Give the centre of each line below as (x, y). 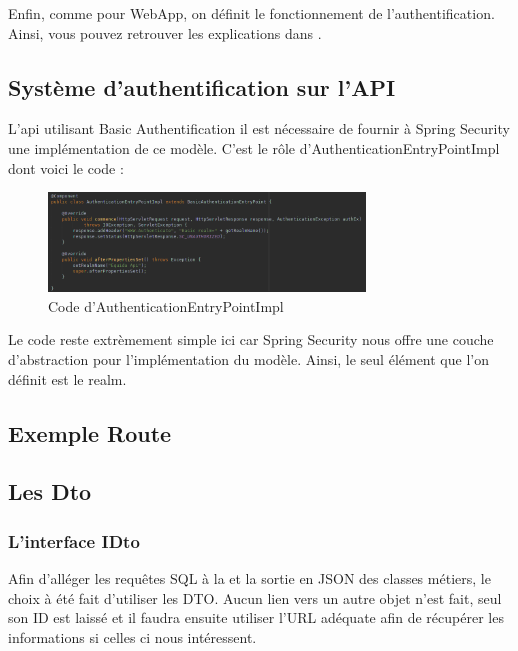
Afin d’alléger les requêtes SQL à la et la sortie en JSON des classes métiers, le (249, 578)
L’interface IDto (74, 540)
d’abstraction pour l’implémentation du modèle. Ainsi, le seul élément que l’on (248, 359)
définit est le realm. (67, 378)
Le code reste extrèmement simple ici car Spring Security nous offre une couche (251, 339)
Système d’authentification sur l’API (202, 86)
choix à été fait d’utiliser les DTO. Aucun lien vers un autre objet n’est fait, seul (255, 597)
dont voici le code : (66, 167)
